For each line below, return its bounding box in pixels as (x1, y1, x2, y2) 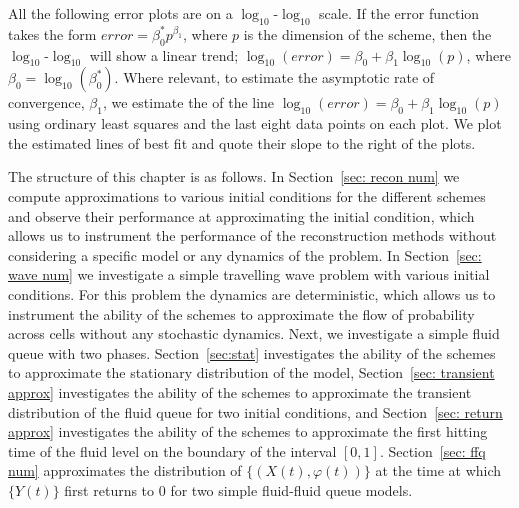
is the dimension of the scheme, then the (243, 23, 492, 44)
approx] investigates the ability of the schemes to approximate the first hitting (8, 421, 488, 442)
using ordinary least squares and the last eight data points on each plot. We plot (8, 113, 502, 134)
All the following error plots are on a (8, 3, 233, 23)
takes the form (8, 23, 97, 44)
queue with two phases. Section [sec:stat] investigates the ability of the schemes (8, 342, 496, 363)
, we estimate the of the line (102, 92, 275, 113)
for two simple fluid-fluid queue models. (170, 479, 413, 500)
